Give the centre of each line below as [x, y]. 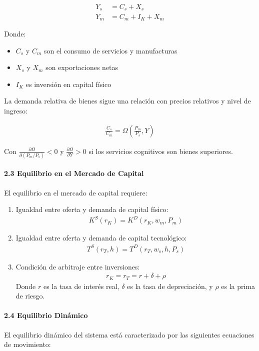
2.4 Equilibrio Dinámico [46, 315]
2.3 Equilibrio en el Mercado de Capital [74, 173]
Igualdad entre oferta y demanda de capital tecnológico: [101, 238]
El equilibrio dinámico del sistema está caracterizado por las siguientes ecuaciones [129, 334]
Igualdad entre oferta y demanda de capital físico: [92, 209]
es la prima [238, 286]
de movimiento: [27, 344]
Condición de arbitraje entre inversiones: [78, 266]
